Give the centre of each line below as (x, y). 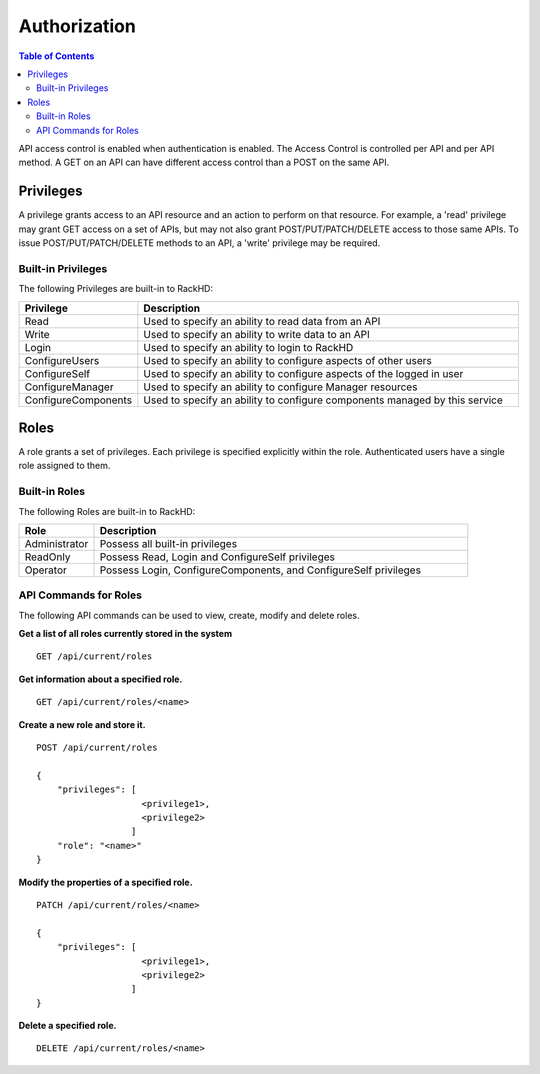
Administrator (56, 543)
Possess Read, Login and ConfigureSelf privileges (217, 557)
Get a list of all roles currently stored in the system (125, 634)
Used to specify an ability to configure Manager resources (280, 387)
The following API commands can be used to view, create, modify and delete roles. (189, 615)
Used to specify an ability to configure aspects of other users (287, 360)
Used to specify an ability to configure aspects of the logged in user (303, 373)
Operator (45, 570)
